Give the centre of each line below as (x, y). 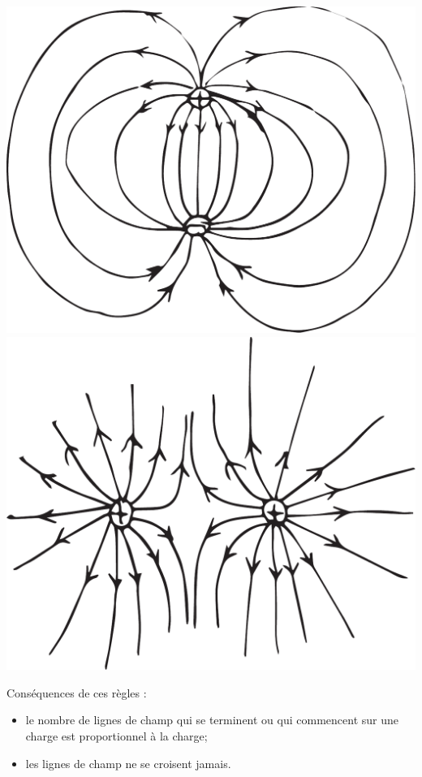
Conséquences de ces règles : (77, 692)
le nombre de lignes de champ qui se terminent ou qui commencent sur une (212, 720)
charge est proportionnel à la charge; (116, 735)
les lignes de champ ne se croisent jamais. (128, 763)
